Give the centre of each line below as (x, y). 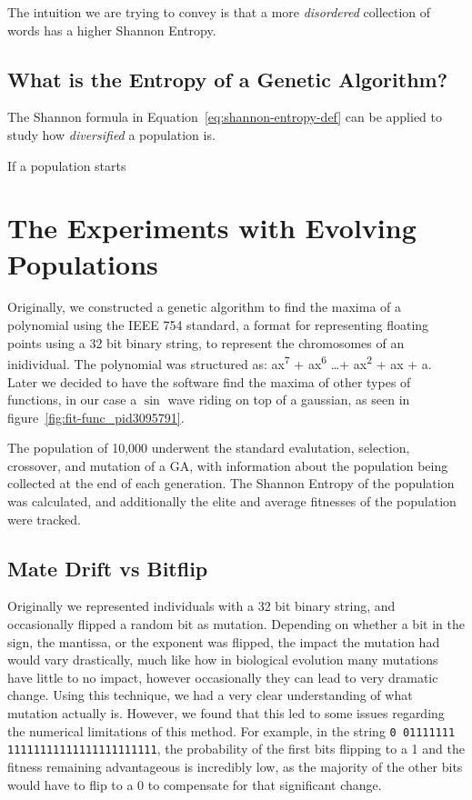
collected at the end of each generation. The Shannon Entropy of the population (231, 483)
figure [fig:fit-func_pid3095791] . (96, 417)
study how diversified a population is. (111, 134)
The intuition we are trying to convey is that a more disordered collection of (219, 12)
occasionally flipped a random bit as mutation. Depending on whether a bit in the (236, 624)
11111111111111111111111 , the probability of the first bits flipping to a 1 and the (236, 749)
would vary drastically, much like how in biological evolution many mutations (223, 660)
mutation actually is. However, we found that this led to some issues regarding (226, 713)
